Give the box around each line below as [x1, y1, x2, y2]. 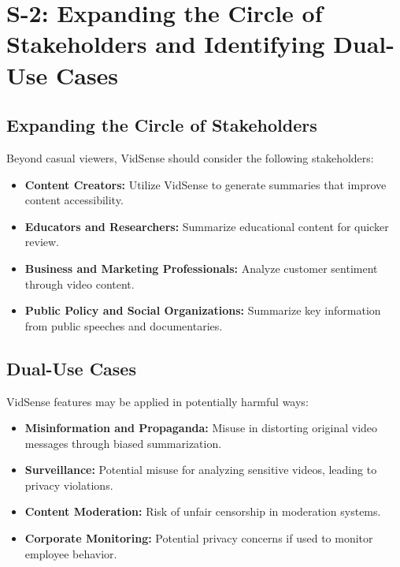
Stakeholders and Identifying [6, 28, 325, 60]
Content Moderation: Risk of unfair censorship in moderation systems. [24, 503, 381, 520]
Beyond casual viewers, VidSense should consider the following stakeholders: [6, 149, 374, 166]
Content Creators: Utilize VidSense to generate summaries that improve [24, 176, 387, 192]
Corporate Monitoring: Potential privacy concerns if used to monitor [24, 530, 373, 546]
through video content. [24, 275, 135, 292]
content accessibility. [24, 192, 124, 208]
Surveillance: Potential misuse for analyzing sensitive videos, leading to [24, 461, 377, 478]
